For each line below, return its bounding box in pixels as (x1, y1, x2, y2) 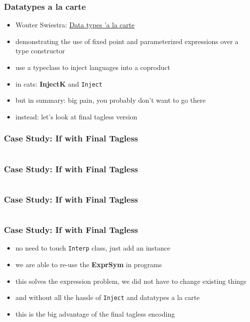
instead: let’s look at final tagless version (15, 111, 137, 121)
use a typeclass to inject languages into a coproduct (15, 62, 170, 72)
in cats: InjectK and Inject (15, 78, 103, 89)
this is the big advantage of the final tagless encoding (15, 308, 175, 319)
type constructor (15, 46, 65, 56)
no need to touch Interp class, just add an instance (15, 243, 171, 253)
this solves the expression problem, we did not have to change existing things (15, 276, 247, 286)
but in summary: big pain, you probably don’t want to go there (15, 95, 206, 105)
